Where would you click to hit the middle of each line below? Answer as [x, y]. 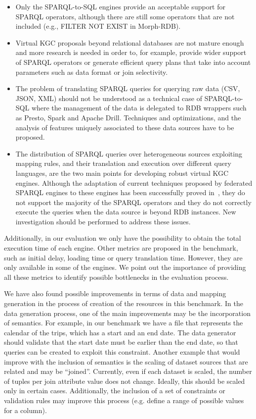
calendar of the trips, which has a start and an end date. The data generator [120, 332]
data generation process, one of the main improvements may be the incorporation [127, 313]
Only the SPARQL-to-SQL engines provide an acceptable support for [120, 6]
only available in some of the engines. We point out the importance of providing [125, 267]
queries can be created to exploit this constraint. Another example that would [122, 352]
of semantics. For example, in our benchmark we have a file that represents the [124, 323]
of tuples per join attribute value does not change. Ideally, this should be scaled [125, 381]
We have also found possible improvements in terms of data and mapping [115, 293]
